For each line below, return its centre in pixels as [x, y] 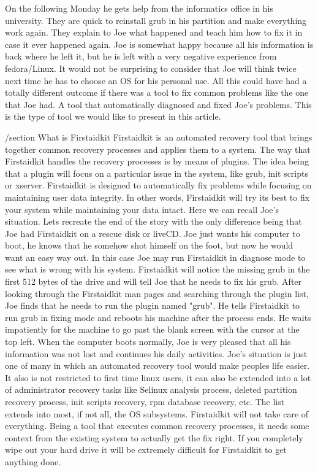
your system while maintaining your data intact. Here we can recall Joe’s [142, 209]
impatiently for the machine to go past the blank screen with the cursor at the [152, 329]
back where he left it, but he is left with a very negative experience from [141, 56]
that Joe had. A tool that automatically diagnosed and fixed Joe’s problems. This [158, 104]
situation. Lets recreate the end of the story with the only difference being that [153, 221]
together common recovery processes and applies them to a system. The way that [158, 149]
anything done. [33, 461]
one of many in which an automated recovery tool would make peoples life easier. [157, 366]
